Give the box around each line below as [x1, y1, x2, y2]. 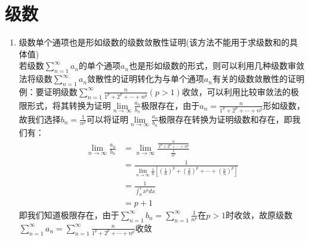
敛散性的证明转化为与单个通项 [87, 72, 205, 85]
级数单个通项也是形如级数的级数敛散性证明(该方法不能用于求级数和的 [18, 36, 290, 48]
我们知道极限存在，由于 [27, 208, 119, 221]
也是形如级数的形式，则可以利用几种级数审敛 [129, 59, 305, 72]
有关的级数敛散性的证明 [212, 72, 305, 85]
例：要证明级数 [18, 85, 78, 97]
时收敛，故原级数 [225, 208, 293, 221]
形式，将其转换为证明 [27, 99, 111, 111]
